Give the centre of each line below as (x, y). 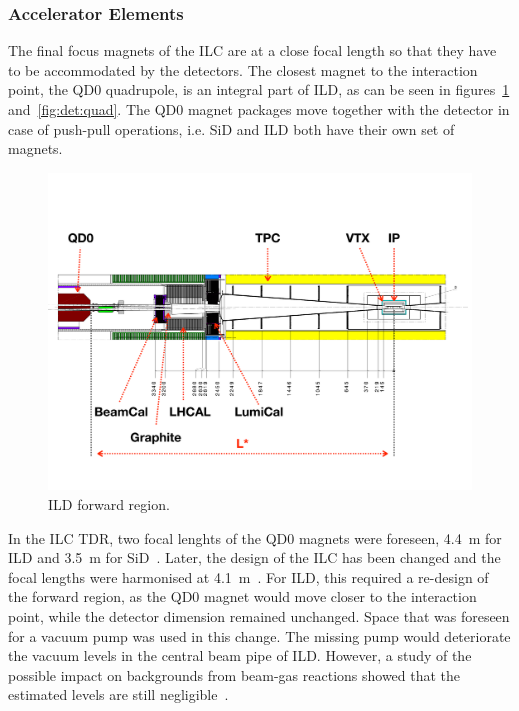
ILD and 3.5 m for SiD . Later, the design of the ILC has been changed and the (254, 557)
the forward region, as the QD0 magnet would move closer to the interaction (242, 596)
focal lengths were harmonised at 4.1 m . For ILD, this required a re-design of (248, 576)
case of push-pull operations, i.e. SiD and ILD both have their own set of (231, 128)
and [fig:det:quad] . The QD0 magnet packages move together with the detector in (259, 109)
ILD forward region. (109, 503)
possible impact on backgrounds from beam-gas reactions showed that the (234, 674)
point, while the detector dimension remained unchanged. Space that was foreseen (259, 615)
